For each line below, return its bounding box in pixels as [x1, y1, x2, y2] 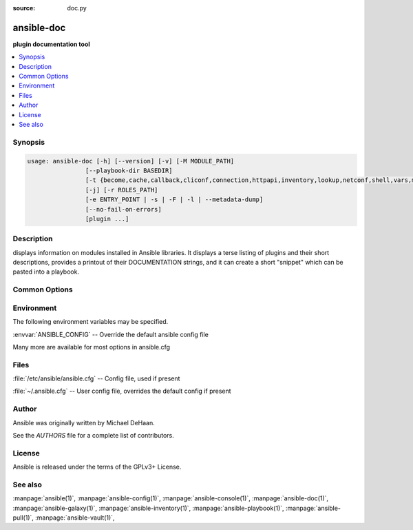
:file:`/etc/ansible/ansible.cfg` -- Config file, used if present [12, 374, 180, 383]
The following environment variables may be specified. [12, 318, 169, 326]
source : [12, 4, 36, 12]
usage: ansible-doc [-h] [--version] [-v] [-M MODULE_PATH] [27, 157, 235, 165]
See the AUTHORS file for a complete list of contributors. [12, 431, 175, 439]
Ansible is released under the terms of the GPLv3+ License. [12, 462, 182, 471]
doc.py [67, 4, 87, 12]
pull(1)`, [12, 513, 34, 522]
